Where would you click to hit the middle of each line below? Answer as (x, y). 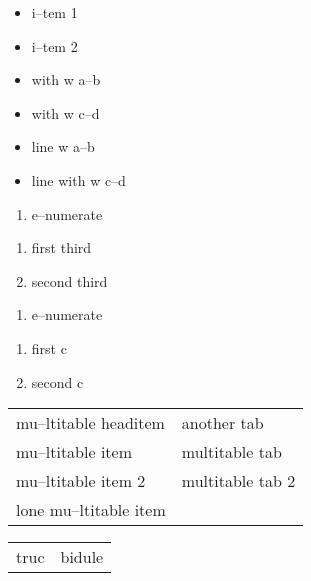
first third (61, 247)
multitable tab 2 (238, 481)
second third (69, 280)
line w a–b (63, 146)
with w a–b (66, 79)
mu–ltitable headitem (90, 423)
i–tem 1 (54, 12)
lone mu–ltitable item (91, 510)
